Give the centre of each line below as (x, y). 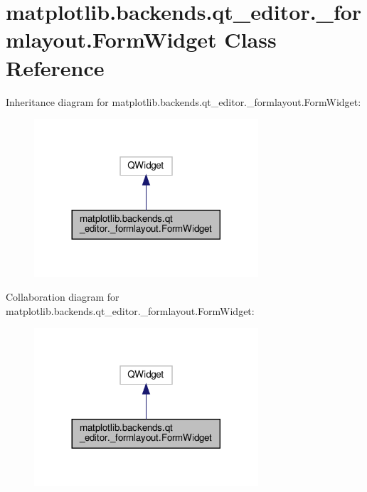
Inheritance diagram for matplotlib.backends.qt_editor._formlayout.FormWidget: (183, 101)
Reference (55, 67)
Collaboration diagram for (63, 297)
